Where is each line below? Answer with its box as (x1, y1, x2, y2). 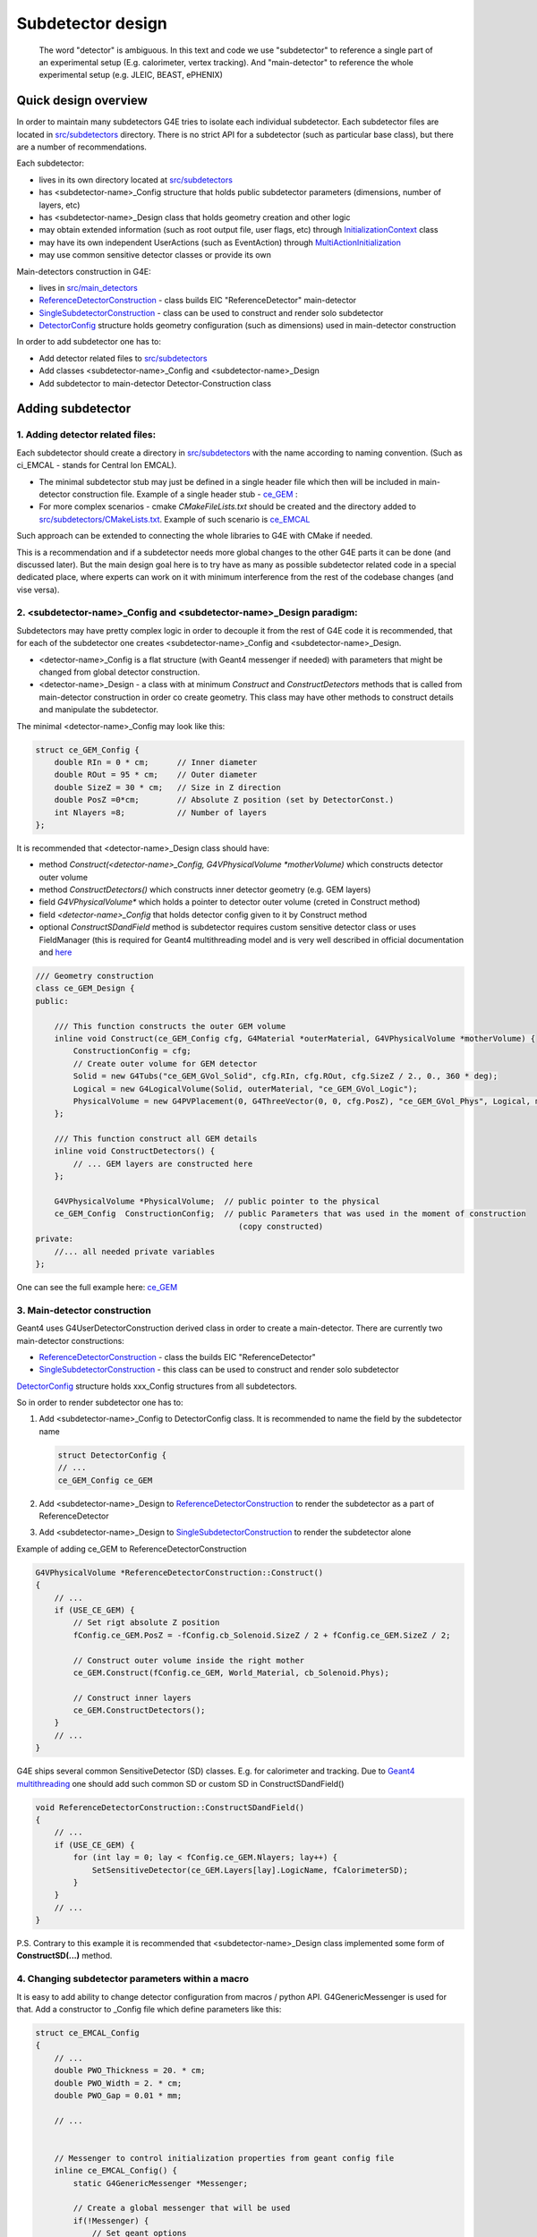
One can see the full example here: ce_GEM (16, 1281, 178, 1292)
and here (38, 947, 72, 957)
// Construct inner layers (72, 1692, 192, 1703)
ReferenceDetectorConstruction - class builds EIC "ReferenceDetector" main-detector (38, 295, 357, 306)
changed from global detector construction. (38, 667, 200, 677)
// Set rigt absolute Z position (72, 1618, 220, 1628)
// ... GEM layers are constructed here (72, 1159, 253, 1169)
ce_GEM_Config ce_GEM (57, 1475, 153, 1485)
